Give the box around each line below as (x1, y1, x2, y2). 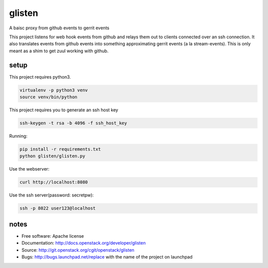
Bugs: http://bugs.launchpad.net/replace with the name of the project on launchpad (21, 254, 193, 260)
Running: (9, 133, 28, 139)
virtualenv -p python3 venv (19, 87, 88, 93)
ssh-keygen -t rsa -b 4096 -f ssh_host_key (19, 120, 128, 126)
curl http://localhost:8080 (19, 179, 88, 185)
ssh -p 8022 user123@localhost (19, 205, 96, 211)
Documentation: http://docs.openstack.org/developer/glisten (21, 240, 146, 246)
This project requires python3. (9, 74, 71, 80)
